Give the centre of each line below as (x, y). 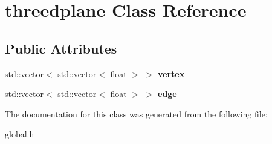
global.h (20, 134)
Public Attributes (61, 48)
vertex (171, 73)
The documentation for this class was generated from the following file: (136, 114)
